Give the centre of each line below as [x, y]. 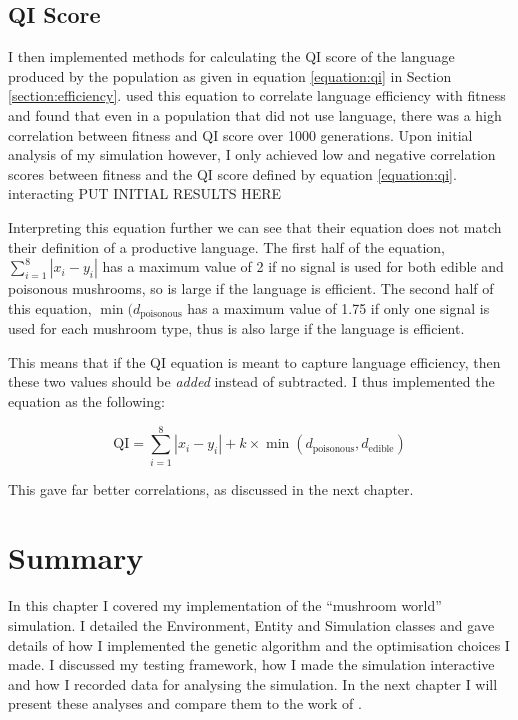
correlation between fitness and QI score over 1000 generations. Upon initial [240, 134]
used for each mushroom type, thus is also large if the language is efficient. [236, 328]
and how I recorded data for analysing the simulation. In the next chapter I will [253, 683]
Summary [76, 557]
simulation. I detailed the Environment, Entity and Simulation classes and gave [251, 625]
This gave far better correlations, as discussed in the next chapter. [211, 488]
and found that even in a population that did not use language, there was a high [255, 114]
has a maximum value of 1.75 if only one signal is [338, 307]
